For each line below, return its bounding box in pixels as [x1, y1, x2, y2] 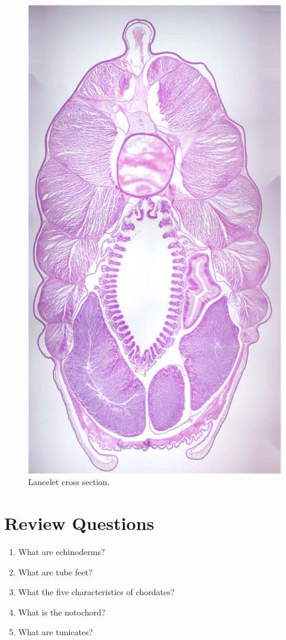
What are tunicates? [18, 626, 93, 638]
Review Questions [4, 511, 155, 535]
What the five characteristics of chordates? [18, 586, 175, 598]
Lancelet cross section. [28, 476, 110, 488]
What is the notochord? [18, 605, 106, 618]
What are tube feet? [18, 565, 93, 578]
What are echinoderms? [18, 545, 105, 558]
